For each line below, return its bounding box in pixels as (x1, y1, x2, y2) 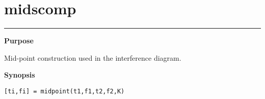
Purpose (4, 35, 34, 46)
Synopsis (4, 69, 35, 80)
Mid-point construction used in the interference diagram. (4, 52, 181, 63)
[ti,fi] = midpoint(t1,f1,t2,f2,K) (4, 87, 125, 95)
